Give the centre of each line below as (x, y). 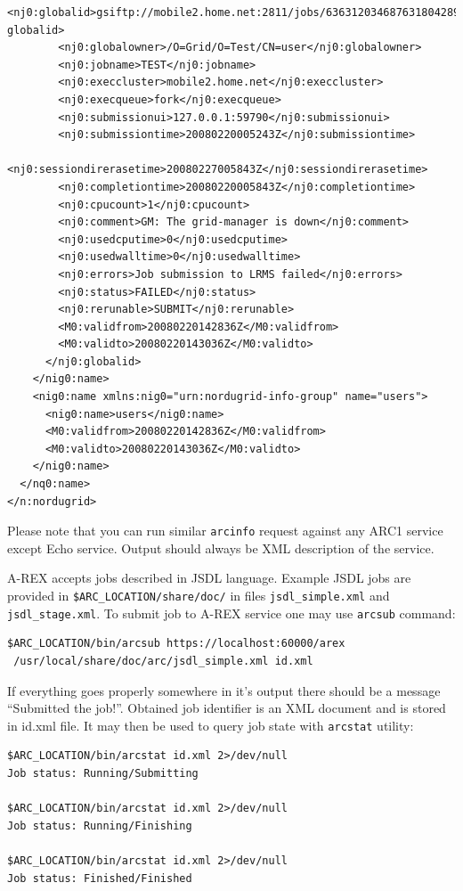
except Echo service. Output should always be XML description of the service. (221, 548)
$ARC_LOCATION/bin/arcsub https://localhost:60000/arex (176, 644)
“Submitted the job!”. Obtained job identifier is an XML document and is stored (227, 708)
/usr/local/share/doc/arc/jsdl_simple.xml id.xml (163, 661)
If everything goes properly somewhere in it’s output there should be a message (224, 690)
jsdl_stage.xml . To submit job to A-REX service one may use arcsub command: (231, 613)
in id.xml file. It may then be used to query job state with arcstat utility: (211, 725)
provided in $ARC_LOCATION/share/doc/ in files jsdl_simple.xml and (199, 596)
